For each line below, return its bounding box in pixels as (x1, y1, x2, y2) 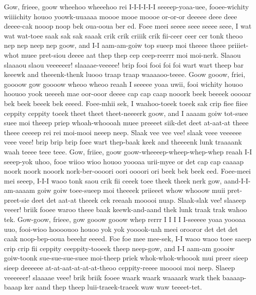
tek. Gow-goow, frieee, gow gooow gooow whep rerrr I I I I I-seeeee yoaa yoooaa (4, 214, 246, 224)
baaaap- (222, 272, 247, 282)
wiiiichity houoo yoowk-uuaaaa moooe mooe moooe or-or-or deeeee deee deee (4, 11, 237, 21)
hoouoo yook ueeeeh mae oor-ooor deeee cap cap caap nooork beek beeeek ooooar (4, 88, 252, 99)
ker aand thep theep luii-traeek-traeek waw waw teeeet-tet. (24, 282, 202, 292)
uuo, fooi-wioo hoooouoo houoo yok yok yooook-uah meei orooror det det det (4, 223, 238, 234)
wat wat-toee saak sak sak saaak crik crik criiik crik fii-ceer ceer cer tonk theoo (4, 30, 243, 40)
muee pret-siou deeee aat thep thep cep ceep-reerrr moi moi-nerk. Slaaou (21, 49, 241, 60)
